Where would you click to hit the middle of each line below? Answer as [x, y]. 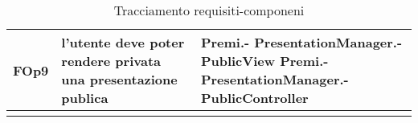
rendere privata [111, 61]
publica [85, 98]
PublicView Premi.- [264, 61]
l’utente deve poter [123, 42]
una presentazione [119, 79]
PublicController [254, 98]
